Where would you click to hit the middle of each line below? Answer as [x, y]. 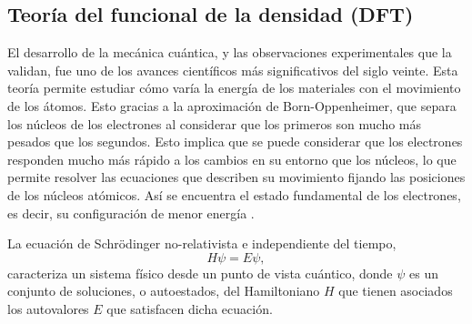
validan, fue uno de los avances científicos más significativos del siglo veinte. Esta [233, 70]
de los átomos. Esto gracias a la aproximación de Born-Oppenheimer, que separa [232, 105]
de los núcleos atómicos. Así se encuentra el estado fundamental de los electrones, [234, 194]
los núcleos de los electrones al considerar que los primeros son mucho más [215, 123]
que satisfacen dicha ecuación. [190, 308]
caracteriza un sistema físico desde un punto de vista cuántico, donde [200, 273]
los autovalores [48, 308]
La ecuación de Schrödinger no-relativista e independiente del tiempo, [202, 243]
